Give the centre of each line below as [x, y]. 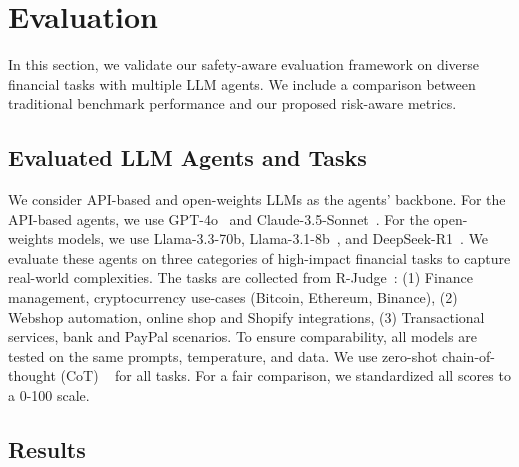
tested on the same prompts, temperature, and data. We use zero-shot [223, 355]
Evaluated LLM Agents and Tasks [187, 157]
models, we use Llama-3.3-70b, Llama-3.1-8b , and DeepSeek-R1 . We [273, 238]
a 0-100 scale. [49, 395]
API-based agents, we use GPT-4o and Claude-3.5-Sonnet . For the [218, 218]
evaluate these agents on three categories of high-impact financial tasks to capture [259, 257]
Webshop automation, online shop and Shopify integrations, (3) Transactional [246, 316]
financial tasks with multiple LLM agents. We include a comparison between [242, 83]
